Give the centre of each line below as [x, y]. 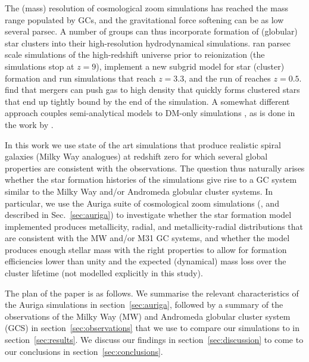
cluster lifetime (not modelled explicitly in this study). [104, 273]
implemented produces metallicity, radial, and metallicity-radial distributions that [154, 226]
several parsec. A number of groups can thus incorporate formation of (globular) [151, 31]
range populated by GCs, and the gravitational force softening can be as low [144, 19]
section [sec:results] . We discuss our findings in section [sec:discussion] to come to [154, 340]
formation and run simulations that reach [80, 78]
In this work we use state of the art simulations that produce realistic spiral [143, 144]
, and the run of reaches [227, 78]
